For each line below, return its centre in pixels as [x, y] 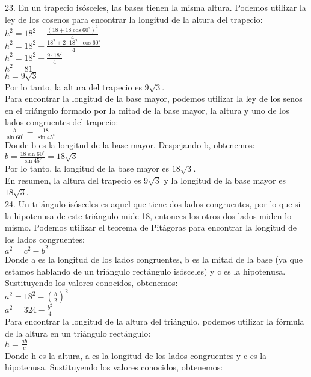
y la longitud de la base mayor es [225, 180]
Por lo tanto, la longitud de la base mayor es [87, 168]
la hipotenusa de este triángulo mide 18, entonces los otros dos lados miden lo [148, 215]
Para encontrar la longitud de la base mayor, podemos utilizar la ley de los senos [154, 98]
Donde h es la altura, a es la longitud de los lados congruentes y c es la [136, 355]
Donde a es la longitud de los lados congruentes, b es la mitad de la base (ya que [154, 259]
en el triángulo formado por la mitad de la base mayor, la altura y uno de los [147, 110]
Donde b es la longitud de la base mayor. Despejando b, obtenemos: [130, 145]
